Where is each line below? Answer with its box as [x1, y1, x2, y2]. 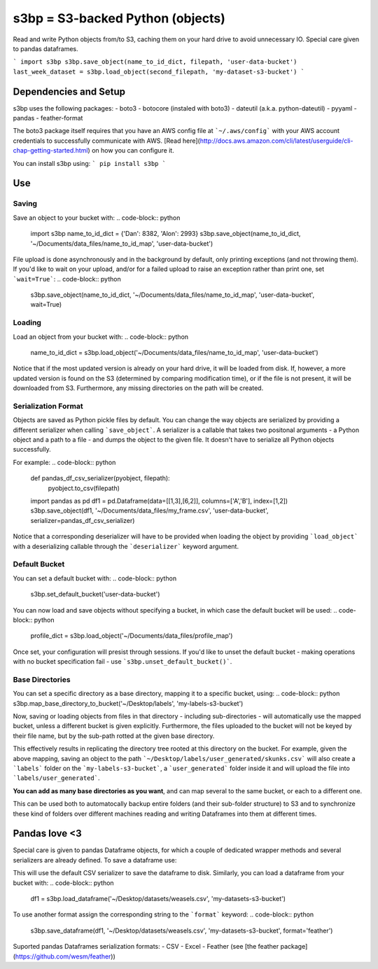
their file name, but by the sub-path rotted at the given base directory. [13, 732, 215, 740]
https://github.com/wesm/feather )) [15, 952, 115, 961]
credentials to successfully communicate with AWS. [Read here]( [13, 137, 201, 145]
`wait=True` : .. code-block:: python [13, 274, 122, 283]
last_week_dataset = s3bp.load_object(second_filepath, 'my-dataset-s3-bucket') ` [13, 67, 304, 76]
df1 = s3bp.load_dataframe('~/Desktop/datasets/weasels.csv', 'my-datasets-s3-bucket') [30, 895, 286, 902]
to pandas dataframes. [13, 44, 78, 53]
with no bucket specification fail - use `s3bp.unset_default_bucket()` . [13, 657, 232, 666]
